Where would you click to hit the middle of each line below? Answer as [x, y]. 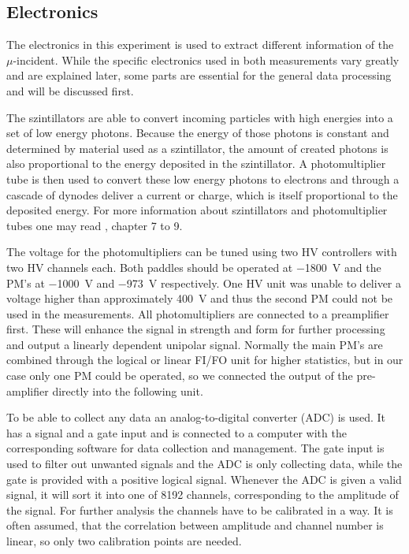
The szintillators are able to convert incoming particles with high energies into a [200, 117]
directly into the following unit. [128, 390]
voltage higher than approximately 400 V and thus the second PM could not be [200, 298]
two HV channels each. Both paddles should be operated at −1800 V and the [194, 267]
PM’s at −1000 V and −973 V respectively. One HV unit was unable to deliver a [204, 283]
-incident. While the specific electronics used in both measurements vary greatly [206, 59]
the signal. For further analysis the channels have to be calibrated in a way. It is [200, 509]
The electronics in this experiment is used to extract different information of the [200, 45]
